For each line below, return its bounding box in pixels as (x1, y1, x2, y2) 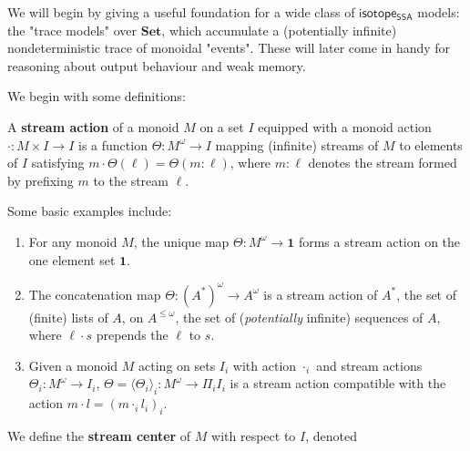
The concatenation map (28, 284, 161, 303)
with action (232, 355, 297, 374)
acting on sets (138, 355, 216, 374)
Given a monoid (28, 355, 118, 374)
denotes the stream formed (308, 153, 457, 172)
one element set (28, 250, 116, 269)
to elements (399, 135, 463, 154)
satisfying (31, 153, 85, 172)
